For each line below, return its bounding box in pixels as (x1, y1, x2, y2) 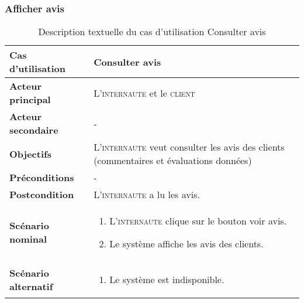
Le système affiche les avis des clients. (109, 237, 264, 251)
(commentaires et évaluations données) (94, 154, 252, 168)
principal (9, 93, 51, 107)
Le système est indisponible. (109, 273, 224, 287)
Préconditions (9, 171, 74, 185)
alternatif (9, 279, 53, 293)
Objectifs (9, 147, 51, 161)
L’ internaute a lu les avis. (94, 188, 200, 202)
